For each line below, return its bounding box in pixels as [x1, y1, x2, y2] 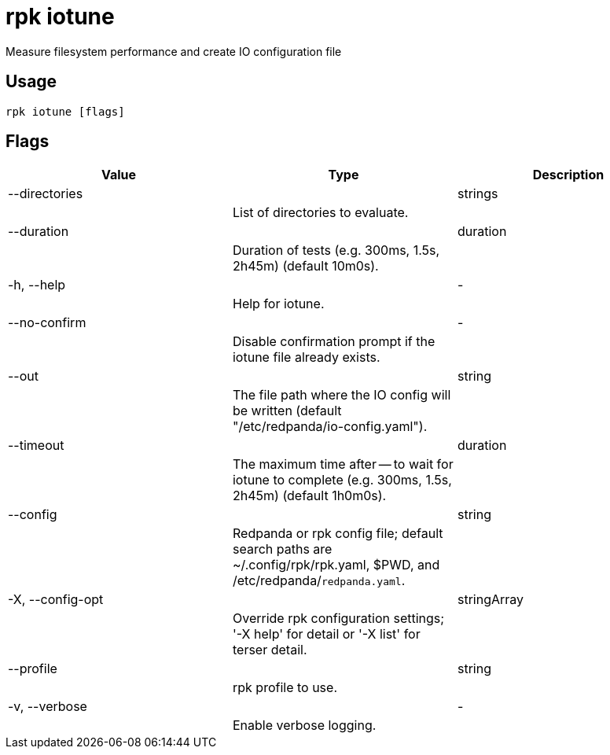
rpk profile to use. [232, 679, 337, 696]
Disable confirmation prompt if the [232, 333, 435, 350]
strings [457, 186, 498, 202]
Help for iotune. [232, 296, 325, 312]
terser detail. [232, 642, 307, 658]
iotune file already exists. [232, 349, 380, 366]
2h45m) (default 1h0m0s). [232, 488, 387, 504]
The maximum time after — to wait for [232, 456, 454, 473]
